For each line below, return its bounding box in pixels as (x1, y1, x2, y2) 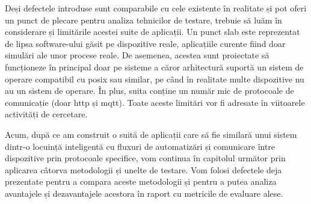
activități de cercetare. (5, 108, 88, 120)
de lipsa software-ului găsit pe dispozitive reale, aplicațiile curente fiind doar (5, 37, 286, 49)
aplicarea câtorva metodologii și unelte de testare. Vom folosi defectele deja (5, 163, 282, 176)
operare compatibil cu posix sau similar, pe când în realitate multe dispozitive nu (5, 72, 304, 85)
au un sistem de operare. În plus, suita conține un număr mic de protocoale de (5, 84, 294, 97)
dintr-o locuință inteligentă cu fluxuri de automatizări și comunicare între (5, 140, 276, 152)
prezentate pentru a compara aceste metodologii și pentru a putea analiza (5, 175, 277, 188)
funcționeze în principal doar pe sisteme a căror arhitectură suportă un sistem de (5, 60, 304, 73)
